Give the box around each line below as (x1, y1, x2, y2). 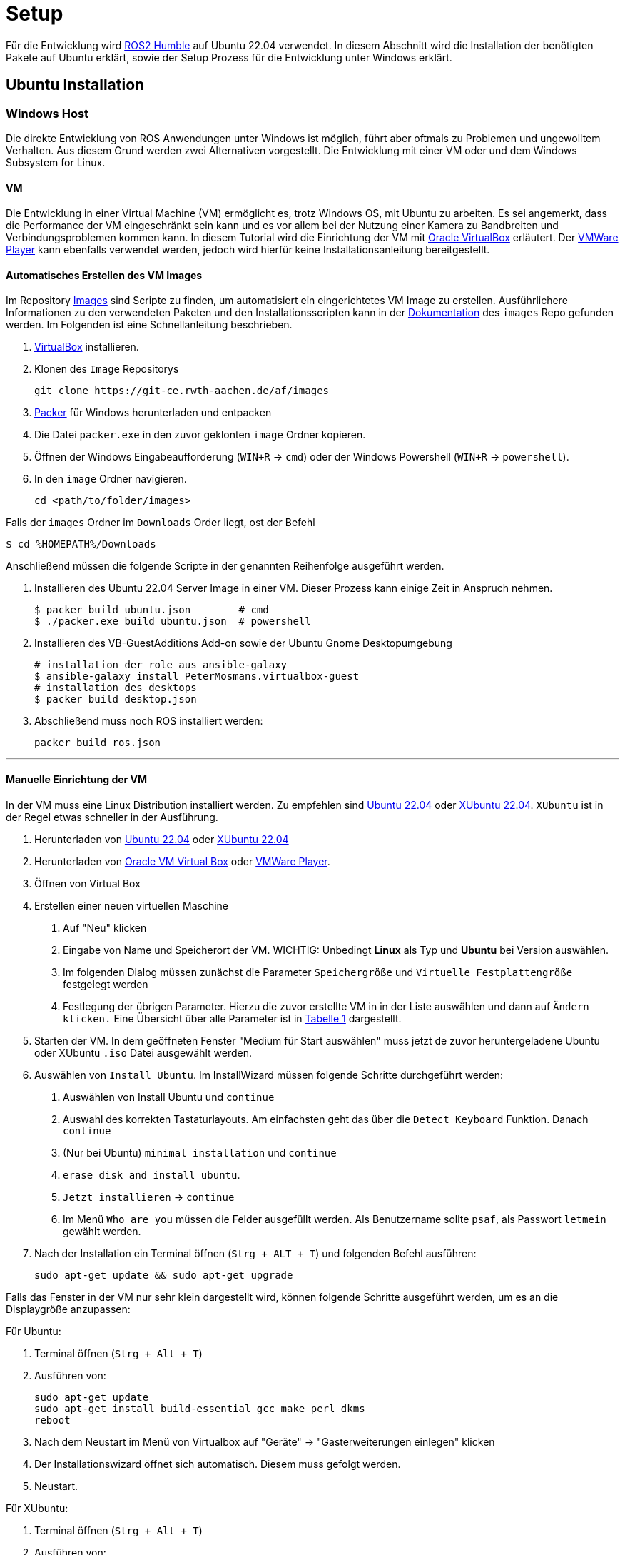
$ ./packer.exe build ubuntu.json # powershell (34, 615, 311, 628)
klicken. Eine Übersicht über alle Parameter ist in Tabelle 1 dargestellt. (63, 1012, 402, 1025)
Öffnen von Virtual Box (34, 877, 141, 890)
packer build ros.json (34, 737, 161, 749)
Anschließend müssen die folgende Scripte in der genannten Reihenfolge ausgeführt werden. (6, 560, 444, 573)
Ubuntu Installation (6, 76, 145, 94)
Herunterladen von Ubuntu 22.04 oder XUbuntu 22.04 (34, 832, 289, 845)
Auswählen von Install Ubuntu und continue (63, 1090, 275, 1103)
